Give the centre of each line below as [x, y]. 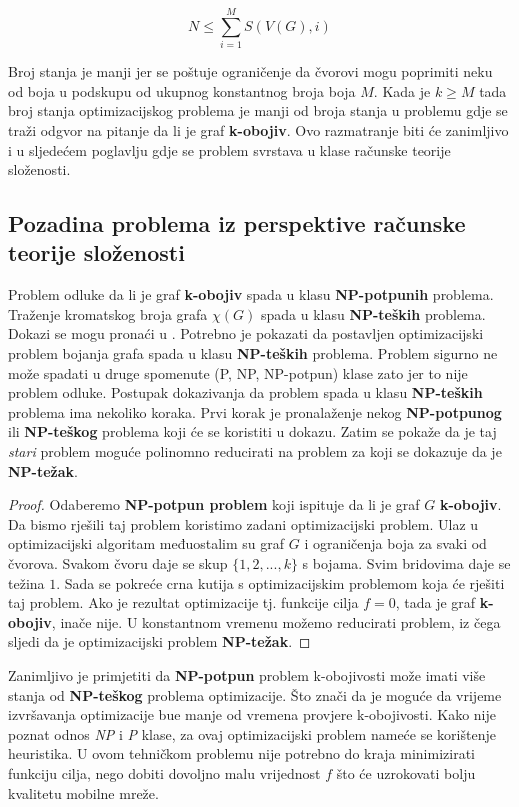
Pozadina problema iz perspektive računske [237, 223]
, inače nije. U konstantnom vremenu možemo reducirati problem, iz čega [276, 621]
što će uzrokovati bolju [406, 772]
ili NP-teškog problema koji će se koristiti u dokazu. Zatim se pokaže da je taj [252, 431]
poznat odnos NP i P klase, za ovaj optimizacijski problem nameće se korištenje [252, 733]
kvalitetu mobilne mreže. [83, 792]
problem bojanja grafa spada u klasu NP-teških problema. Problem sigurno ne [253, 353]
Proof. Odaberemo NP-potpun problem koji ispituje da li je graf [214, 504]
